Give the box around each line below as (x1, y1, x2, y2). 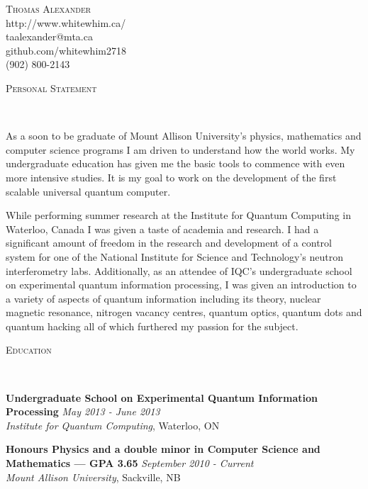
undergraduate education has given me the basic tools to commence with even (6, 156, 345, 171)
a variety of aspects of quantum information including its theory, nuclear (6, 291, 321, 305)
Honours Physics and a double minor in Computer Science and (6, 442, 320, 456)
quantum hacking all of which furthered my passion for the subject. (6, 318, 299, 333)
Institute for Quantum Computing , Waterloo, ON (6, 417, 220, 432)
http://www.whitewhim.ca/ (6, 15, 126, 30)
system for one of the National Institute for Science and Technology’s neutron (6, 249, 344, 264)
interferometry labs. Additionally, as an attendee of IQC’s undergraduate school (6, 263, 352, 278)
